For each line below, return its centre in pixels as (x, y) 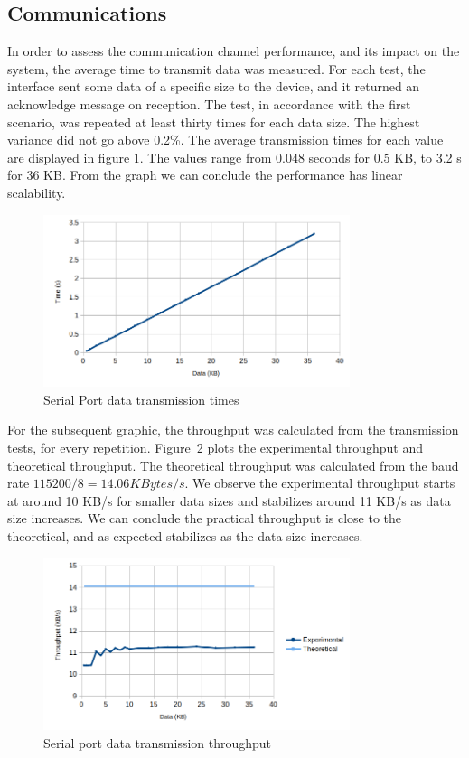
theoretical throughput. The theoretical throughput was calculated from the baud (233, 465)
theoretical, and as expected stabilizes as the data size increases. (185, 536)
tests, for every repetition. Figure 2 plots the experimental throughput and (215, 448)
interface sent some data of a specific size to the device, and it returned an (214, 86)
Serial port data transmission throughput (158, 742)
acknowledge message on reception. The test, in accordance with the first (209, 103)
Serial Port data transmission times (141, 399)
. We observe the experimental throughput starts (320, 483)
